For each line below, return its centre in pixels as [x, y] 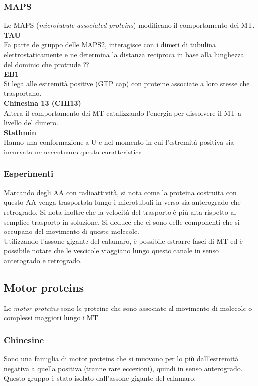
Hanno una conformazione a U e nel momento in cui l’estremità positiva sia [119, 142]
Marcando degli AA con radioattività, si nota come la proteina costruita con [120, 192]
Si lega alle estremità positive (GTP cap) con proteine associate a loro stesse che [127, 83]
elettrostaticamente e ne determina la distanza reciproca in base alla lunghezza [124, 54]
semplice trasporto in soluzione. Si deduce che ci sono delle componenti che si [122, 221]
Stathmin [20, 132]
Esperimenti [29, 174]
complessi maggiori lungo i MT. [52, 318]
